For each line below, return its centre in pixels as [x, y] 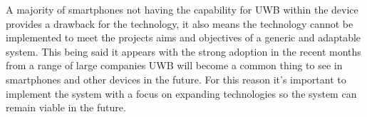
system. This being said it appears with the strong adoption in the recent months [183, 51]
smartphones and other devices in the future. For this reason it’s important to [176, 79]
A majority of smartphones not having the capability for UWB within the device [182, 9]
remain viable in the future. [66, 107]
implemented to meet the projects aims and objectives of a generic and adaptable [183, 37]
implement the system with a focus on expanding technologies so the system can [181, 93]
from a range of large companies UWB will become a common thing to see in [174, 65]
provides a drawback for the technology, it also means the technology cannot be [180, 23]
